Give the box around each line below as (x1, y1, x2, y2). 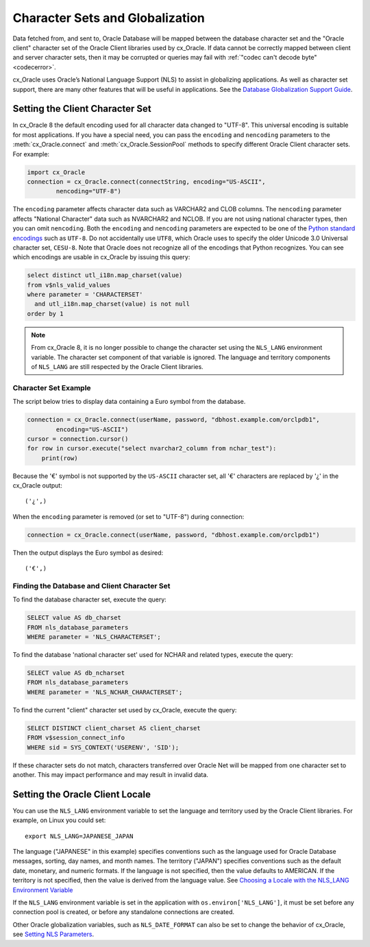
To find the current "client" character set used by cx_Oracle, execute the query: (12, 706, 237, 714)
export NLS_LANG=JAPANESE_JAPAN (25, 832, 134, 840)
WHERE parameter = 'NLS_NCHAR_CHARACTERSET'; (27, 688, 183, 696)
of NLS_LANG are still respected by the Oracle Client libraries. (31, 362, 203, 370)
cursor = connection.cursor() (27, 435, 129, 442)
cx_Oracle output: (12, 481, 63, 490)
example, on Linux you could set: (12, 816, 106, 824)
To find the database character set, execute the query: (12, 595, 167, 603)
